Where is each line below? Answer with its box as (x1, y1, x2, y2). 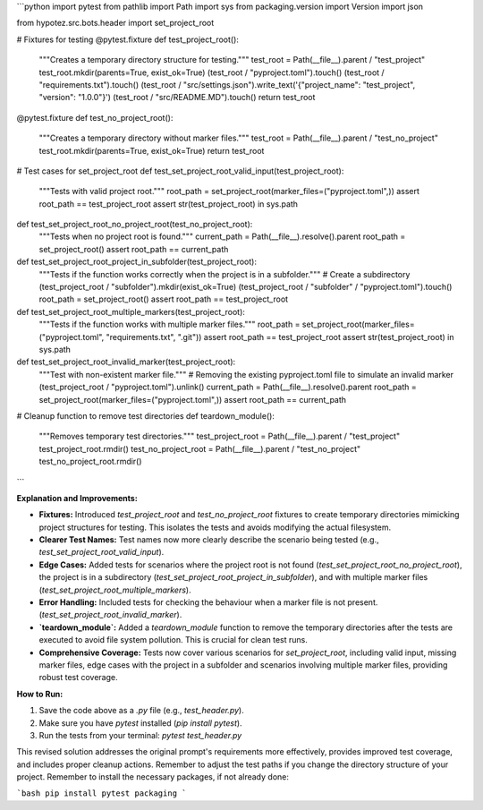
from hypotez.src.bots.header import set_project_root (16, 18, 215, 29)
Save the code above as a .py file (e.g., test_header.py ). (38, 705, 245, 716)
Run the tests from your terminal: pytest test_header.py (38, 729, 242, 740)
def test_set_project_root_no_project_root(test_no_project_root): (16, 219, 253, 230)
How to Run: (16, 688, 64, 699)
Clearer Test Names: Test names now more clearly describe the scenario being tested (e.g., (38, 534, 379, 545)
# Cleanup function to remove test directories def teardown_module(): (16, 410, 275, 421)
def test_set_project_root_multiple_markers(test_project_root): (16, 306, 246, 317)
